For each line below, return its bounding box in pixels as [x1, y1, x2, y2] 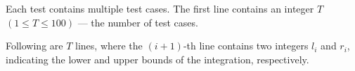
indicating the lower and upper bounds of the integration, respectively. [6, 52, 309, 66]
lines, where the [75, 38, 143, 53]
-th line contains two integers [183, 38, 309, 53]
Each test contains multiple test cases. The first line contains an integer [6, 1, 314, 15]
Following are [6, 38, 63, 53]
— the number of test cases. [77, 15, 198, 29]
